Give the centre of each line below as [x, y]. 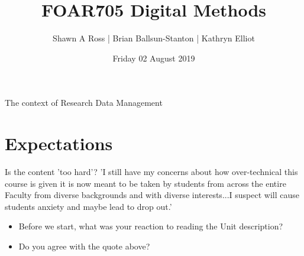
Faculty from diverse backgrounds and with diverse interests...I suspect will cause [152, 195]
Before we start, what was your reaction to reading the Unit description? [151, 226]
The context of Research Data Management [84, 103]
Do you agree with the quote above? [84, 246]
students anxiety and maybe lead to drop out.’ [88, 206]
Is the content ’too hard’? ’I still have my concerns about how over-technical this [151, 172]
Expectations [59, 143]
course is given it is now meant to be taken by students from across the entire [145, 183]
